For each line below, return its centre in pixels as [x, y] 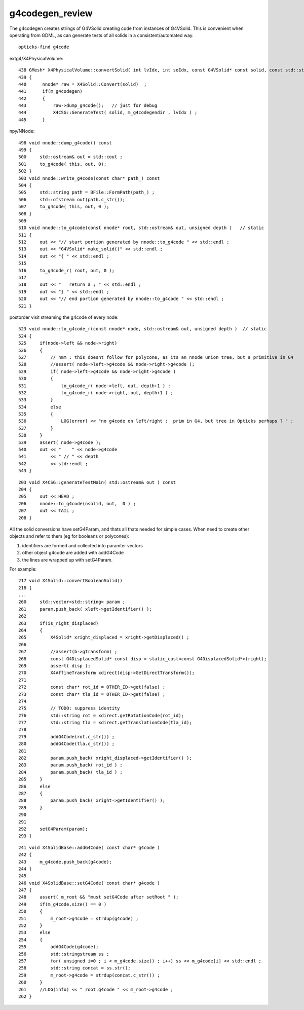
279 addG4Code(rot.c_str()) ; [67, 737]
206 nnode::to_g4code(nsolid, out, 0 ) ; [77, 503]
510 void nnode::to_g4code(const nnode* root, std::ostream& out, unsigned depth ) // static [141, 228]
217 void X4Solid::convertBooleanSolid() [70, 581]
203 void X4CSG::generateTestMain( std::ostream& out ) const [97, 482]
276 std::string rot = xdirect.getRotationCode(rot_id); [101, 715]
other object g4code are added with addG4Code [73, 553]
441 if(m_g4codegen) [51, 91]
